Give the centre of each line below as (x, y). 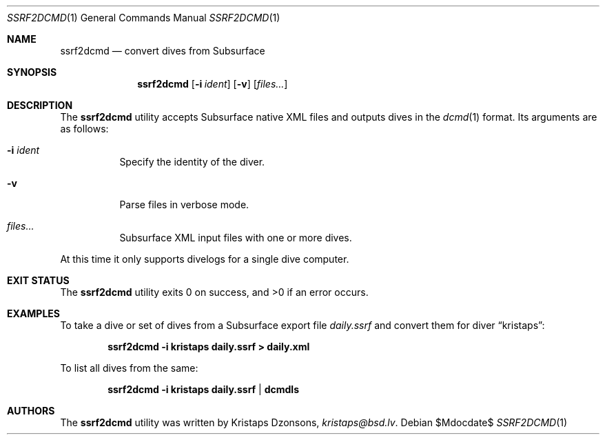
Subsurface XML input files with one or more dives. (236, 238)
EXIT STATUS (38, 280)
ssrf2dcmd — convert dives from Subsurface (163, 51)
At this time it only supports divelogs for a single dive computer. (205, 259)
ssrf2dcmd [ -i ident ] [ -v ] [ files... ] (213, 84)
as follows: (84, 129)
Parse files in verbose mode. (184, 204)
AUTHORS (31, 411)
